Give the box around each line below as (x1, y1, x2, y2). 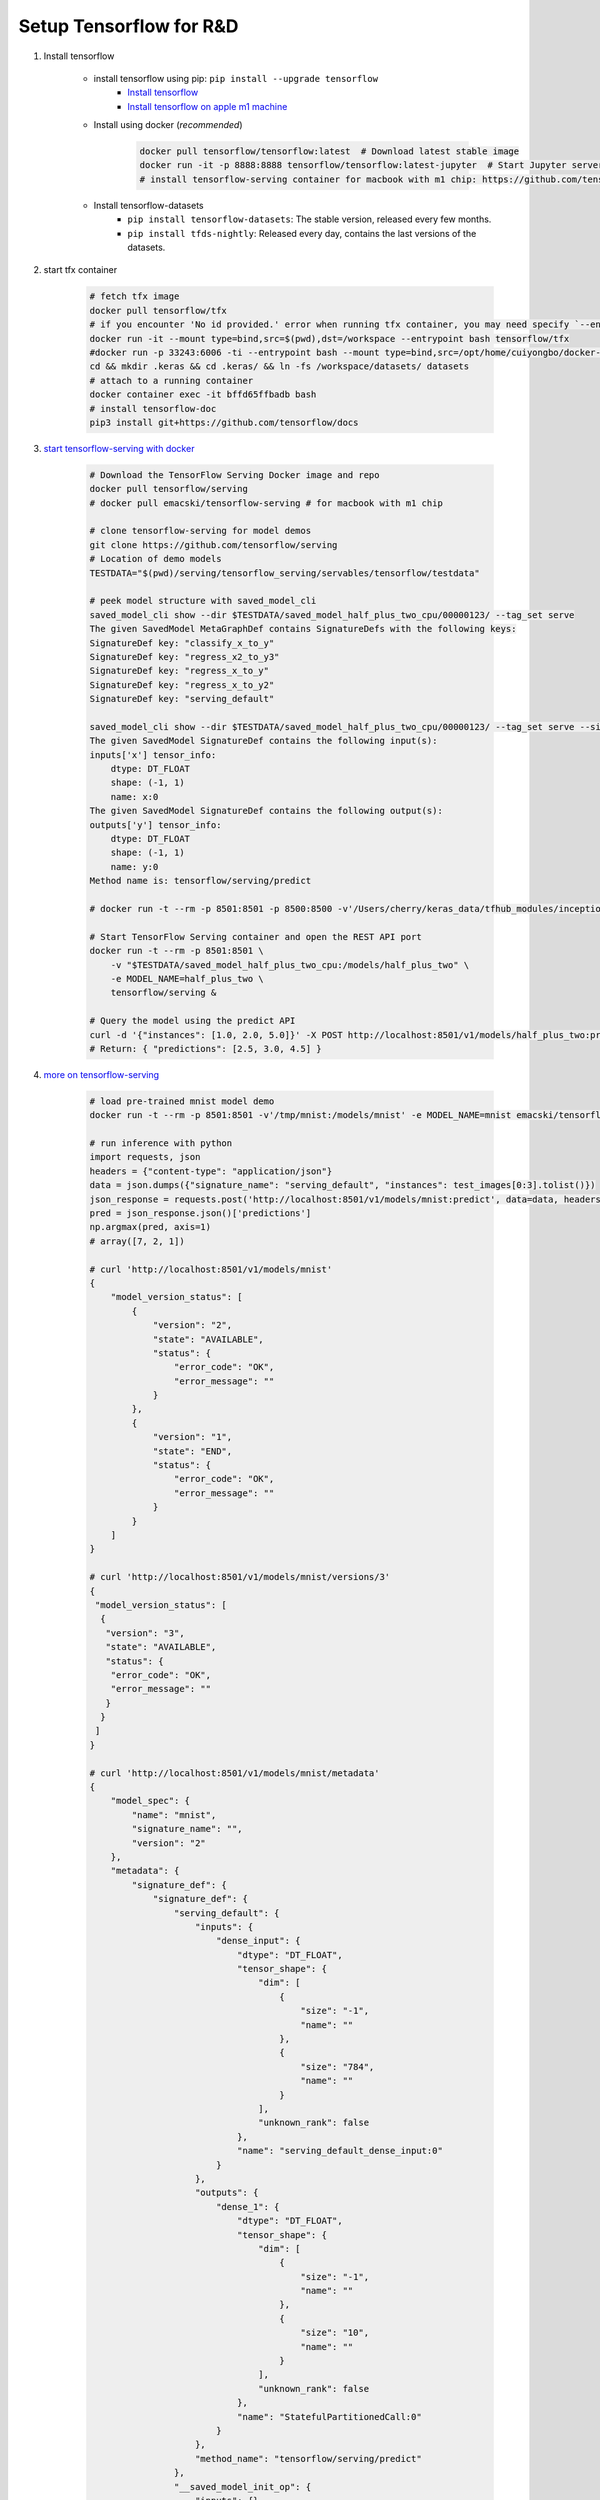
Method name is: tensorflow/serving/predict (89, 875, 312, 887)
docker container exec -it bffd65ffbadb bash (89, 389, 317, 400)
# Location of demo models (89, 553, 222, 565)
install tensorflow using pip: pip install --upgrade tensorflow (93, 72, 379, 84)
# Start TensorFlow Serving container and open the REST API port (89, 931, 422, 942)
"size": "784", (300, 2061, 375, 2072)
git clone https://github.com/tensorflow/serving (89, 539, 338, 550)
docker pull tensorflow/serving (89, 483, 249, 495)
